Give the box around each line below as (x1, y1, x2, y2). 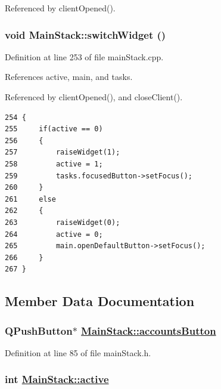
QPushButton (5, 323, 73, 338)
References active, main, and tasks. (5, 70, 133, 83)
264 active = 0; (5, 230, 103, 239)
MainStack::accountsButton (81, 323, 216, 338)
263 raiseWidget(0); (5, 218, 120, 227)
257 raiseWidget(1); (5, 148, 120, 157)
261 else (5, 194, 56, 203)
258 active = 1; (5, 159, 103, 168)
